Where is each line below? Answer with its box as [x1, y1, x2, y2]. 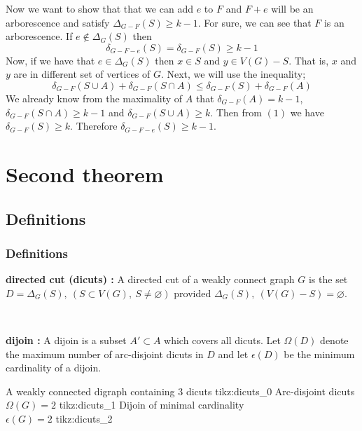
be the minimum [284, 346, 355, 361]
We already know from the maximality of [6, 90, 183, 105]
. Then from [210, 104, 262, 119]
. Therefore [70, 118, 118, 133]
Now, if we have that [6, 53, 95, 67]
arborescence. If [6, 29, 73, 43]
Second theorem [6, 159, 164, 188]
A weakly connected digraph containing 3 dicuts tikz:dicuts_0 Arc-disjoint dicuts [6, 383, 355, 398]
